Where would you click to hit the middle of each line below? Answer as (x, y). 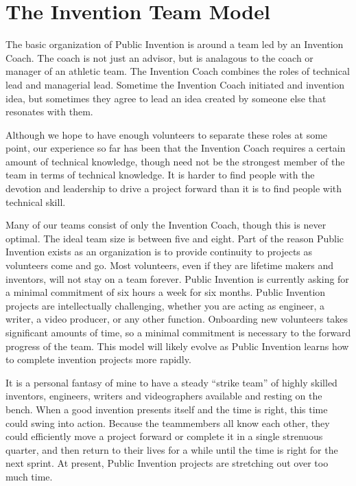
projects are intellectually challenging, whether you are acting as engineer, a (165, 305)
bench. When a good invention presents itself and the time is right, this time (167, 409)
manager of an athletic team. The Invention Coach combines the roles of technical (178, 71)
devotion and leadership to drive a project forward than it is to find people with (174, 188)
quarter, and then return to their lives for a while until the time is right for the (172, 449)
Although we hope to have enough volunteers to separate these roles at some (167, 134)
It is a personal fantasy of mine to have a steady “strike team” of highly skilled (171, 382)
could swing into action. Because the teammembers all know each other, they (168, 423)
